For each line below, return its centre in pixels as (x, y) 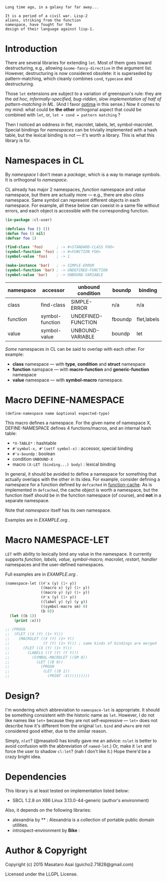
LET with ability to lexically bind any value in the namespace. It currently (78, 554)
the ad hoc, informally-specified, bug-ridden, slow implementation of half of (83, 99)
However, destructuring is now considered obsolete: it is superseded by (79, 73)
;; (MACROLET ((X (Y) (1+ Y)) (40, 639)
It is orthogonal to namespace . (37, 179)
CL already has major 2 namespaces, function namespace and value (75, 189)
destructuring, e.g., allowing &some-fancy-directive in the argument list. (79, 68)
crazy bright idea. (23, 757)
